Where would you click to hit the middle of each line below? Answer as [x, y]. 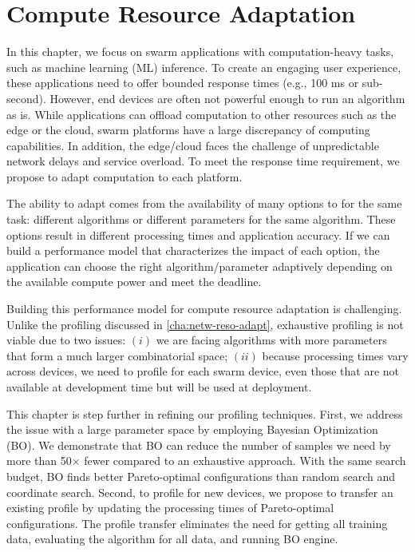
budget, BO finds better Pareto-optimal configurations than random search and [201, 476]
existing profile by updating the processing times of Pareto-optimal [170, 508]
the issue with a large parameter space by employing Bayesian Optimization [192, 429]
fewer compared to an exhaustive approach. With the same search [245, 461]
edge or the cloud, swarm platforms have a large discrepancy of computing [188, 130]
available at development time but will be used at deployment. [159, 387]
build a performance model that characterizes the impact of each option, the [193, 250]
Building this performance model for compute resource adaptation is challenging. [204, 309]
